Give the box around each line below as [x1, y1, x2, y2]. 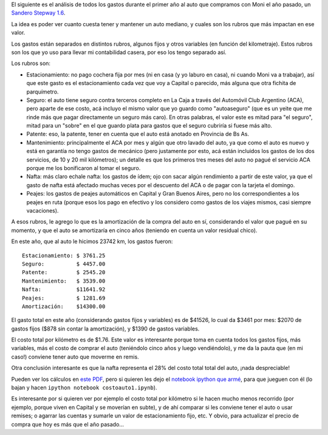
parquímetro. [26, 88, 59, 95]
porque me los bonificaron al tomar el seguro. [26, 165, 141, 172]
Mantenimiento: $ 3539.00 [22, 277, 106, 284]
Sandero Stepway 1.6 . [11, 9, 66, 16]
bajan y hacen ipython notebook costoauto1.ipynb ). [11, 384, 157, 391]
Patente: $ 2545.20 [22, 269, 106, 276]
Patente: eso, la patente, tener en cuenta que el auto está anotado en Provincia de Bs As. [26, 131, 249, 138]
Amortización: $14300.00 [22, 303, 106, 310]
